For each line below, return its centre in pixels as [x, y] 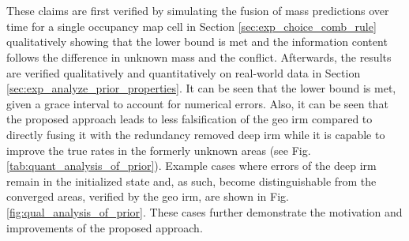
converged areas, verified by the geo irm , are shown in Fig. [148, 196]
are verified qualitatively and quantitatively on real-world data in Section [184, 72]
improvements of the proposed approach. [105, 227]
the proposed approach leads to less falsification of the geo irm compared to [189, 119]
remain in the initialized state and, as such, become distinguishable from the [191, 181]
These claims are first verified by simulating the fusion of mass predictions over [198, 11]
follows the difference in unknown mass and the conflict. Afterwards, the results [199, 56]
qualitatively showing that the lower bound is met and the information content [197, 41]
